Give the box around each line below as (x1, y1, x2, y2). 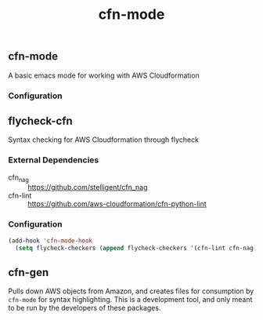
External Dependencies (8, 155, 99, 165)
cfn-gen (8, 265, 49, 279)
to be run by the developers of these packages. (8, 304, 161, 313)
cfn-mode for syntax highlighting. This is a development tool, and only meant (8, 295, 253, 304)
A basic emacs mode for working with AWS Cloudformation (8, 71, 200, 80)
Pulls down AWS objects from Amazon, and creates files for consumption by (8, 286, 254, 296)
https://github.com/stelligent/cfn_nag (27, 183, 148, 192)
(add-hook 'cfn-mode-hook (8, 237, 92, 245)
